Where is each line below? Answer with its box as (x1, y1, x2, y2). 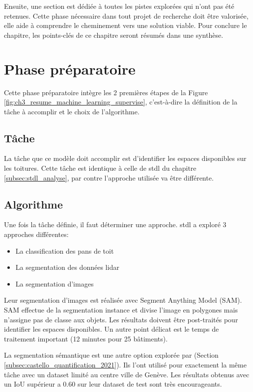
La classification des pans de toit (15, 245, 114, 256)
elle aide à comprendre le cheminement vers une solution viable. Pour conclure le (4, 20, 247, 30)
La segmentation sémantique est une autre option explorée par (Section (4, 350, 219, 360)
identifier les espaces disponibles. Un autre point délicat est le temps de (4, 324, 219, 334)
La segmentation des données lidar (15, 262, 119, 272)
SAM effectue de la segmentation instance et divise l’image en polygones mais (4, 305, 238, 315)
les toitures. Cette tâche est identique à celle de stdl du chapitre (4, 163, 197, 173)
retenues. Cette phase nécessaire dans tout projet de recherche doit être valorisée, (4, 10, 249, 21)
